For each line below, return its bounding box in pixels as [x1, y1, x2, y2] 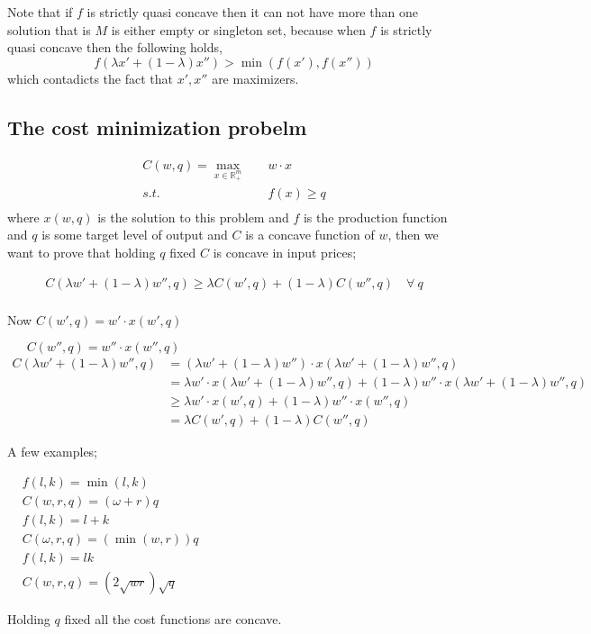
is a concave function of [245, 225, 375, 244]
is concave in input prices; [213, 243, 357, 262]
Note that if [7, 3, 73, 21]
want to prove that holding [7, 243, 156, 262]
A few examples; [7, 442, 98, 461]
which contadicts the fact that [7, 68, 174, 87]
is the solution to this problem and [97, 207, 289, 226]
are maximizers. [212, 68, 299, 87]
